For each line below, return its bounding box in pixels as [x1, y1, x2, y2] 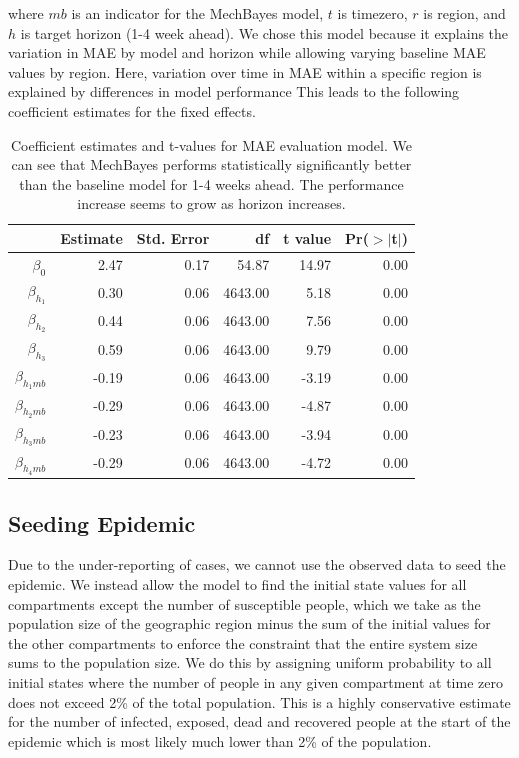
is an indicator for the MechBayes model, [71, 3, 324, 23]
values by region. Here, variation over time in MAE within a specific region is [8, 61, 482, 82]
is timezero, [337, 3, 408, 23]
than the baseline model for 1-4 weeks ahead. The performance [19, 173, 404, 194]
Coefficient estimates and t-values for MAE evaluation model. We [10, 134, 412, 155]
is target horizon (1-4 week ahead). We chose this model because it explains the [20, 22, 509, 43]
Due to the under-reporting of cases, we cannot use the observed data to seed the [8, 554, 506, 575]
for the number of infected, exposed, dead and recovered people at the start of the [8, 711, 511, 732]
